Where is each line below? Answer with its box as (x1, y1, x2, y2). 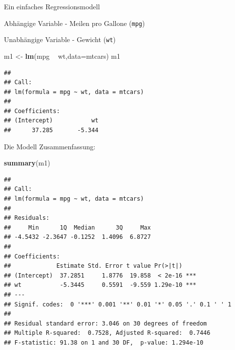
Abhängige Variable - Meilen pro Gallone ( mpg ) (4, 18, 145, 28)
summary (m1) (4, 158, 50, 168)
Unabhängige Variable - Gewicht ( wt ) (4, 34, 116, 45)
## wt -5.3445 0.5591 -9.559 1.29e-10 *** (4, 281, 196, 289)
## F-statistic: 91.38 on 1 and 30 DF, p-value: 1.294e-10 (4, 339, 204, 346)
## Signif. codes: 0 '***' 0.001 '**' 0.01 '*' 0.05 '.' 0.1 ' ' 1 (4, 301, 232, 308)
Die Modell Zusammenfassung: (4, 141, 96, 151)
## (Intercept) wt (4, 117, 99, 124)
